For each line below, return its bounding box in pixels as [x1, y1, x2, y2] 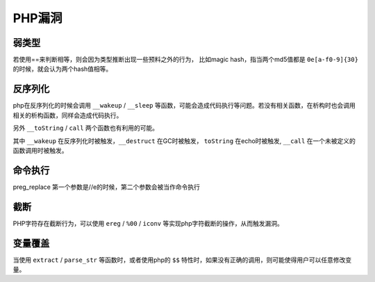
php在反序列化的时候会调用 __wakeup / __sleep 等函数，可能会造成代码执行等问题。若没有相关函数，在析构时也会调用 [12, 101, 356, 110]
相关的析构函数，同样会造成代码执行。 [12, 111, 123, 119]
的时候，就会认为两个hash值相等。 [12, 65, 112, 73]
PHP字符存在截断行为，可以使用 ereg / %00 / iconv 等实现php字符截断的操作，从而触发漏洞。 [12, 219, 284, 227]
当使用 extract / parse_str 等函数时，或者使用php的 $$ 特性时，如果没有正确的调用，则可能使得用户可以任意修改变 [12, 256, 352, 264]
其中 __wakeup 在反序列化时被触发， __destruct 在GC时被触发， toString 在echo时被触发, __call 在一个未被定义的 [12, 136, 356, 145]
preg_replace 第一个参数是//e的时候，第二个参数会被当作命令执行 [12, 183, 201, 191]
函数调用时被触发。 [12, 146, 68, 154]
